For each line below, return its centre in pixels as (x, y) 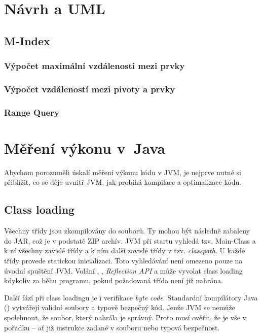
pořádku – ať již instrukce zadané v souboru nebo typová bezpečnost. (112, 327)
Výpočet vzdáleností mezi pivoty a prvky (90, 89)
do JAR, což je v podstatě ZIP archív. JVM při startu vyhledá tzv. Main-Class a (130, 240)
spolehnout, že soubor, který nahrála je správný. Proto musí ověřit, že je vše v (125, 317)
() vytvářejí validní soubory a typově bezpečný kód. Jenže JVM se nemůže (120, 307)
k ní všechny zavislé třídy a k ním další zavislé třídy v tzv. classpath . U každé (125, 250)
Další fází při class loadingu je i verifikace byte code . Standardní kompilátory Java (131, 297)
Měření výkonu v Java (85, 147)
